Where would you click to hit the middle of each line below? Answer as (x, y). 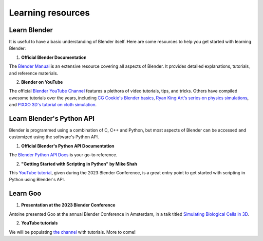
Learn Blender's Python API (52, 119)
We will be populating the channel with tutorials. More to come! (72, 232)
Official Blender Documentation (54, 57)
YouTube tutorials (39, 223)
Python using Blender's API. (37, 180)
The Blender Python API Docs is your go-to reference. (63, 155)
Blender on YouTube (42, 82)
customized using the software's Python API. (54, 137)
